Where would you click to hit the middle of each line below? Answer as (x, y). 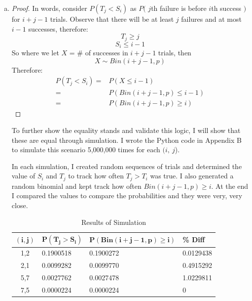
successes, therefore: (58, 28)
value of (23, 176)
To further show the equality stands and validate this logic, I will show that (126, 130)
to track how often (96, 176)
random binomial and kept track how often (76, 186)
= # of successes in (99, 53)
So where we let (35, 53)
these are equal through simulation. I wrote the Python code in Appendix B (126, 140)
